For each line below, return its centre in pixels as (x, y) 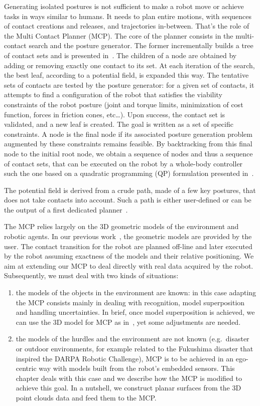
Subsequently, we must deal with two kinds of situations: (91, 275)
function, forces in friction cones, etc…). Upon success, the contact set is (115, 114)
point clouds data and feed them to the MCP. (86, 397)
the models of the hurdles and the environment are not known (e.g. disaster (133, 339)
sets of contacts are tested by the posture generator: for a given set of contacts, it (129, 84)
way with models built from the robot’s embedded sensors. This (137, 368)
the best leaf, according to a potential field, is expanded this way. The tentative (126, 75)
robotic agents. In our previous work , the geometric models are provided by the (128, 236)
